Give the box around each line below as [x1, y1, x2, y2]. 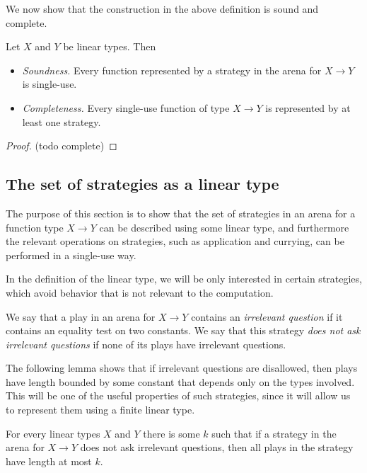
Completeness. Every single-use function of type [22, 100, 230, 115]
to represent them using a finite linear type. [6, 402, 195, 417]
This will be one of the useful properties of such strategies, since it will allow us [6, 388, 351, 403]
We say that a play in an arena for [6, 309, 156, 324]
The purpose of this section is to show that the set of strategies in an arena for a [6, 205, 356, 220]
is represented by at [265, 100, 351, 115]
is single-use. [22, 76, 77, 91]
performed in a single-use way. [6, 247, 136, 262]
